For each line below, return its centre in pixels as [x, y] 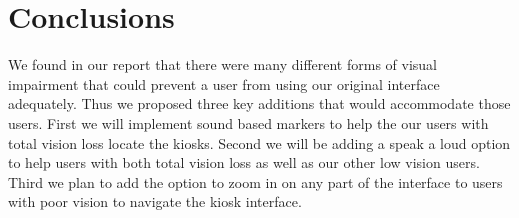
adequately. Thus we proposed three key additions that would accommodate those [259, 103]
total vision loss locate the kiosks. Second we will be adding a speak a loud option [259, 142]
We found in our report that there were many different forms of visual [223, 64]
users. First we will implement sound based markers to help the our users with [248, 122]
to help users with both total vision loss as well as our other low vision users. [244, 162]
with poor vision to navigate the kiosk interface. [155, 201]
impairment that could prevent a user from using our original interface [224, 83]
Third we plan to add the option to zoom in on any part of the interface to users [255, 181]
